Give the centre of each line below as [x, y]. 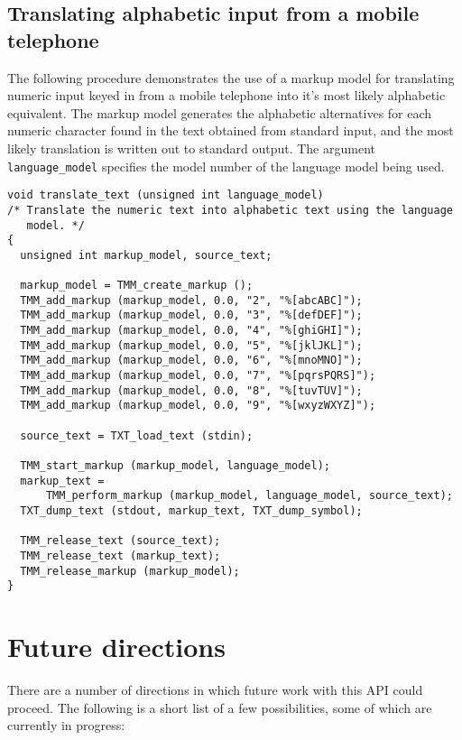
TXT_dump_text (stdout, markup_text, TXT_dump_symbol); [191, 511]
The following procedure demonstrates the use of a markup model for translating [231, 77]
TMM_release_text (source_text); [120, 541]
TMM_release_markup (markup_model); [130, 571]
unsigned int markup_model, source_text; [146, 255]
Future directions [116, 647]
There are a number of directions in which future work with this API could [215, 690]
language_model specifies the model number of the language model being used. [226, 166]
